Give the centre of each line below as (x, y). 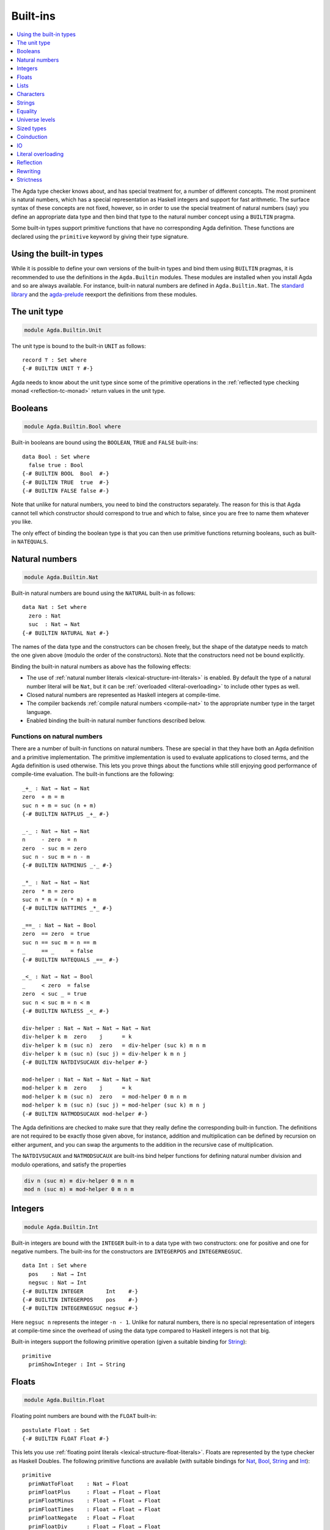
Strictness (30, 180)
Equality (27, 111)
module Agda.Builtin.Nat (61, 577)
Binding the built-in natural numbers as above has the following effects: (101, 666)
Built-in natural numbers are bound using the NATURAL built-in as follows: (103, 593)
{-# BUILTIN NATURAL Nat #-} (66, 633)
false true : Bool (56, 465)
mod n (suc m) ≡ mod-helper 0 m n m (79, 1189)
